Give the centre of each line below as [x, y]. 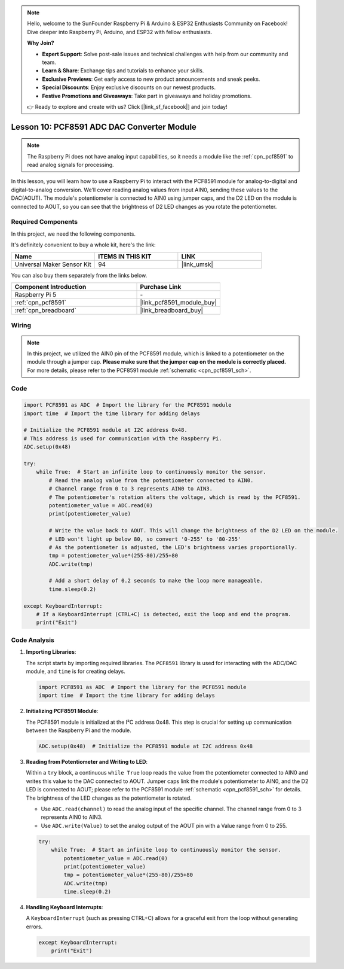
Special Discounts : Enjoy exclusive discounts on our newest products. [129, 87]
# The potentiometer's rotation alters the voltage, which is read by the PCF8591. [175, 497]
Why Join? [41, 43]
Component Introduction [50, 287]
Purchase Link [161, 287]
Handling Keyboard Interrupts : [64, 907]
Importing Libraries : [51, 652]
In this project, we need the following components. [73, 234]
